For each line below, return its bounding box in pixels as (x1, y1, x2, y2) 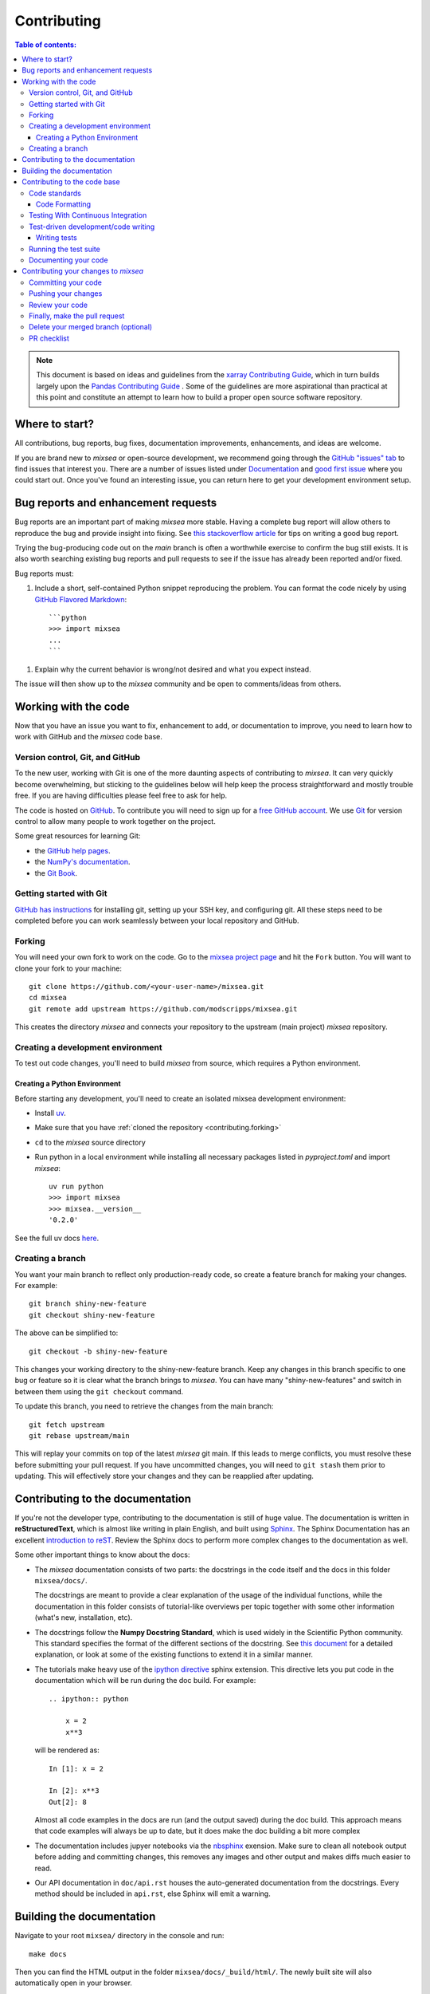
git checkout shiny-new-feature (29, 1310, 155, 1319)
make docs (29, 1949, 67, 1958)
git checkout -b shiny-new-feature (29, 1346, 168, 1356)
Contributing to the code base (21, 177, 120, 187)
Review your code (29, 300, 88, 309)
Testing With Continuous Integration (29, 211, 147, 220)
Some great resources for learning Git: (14, 831, 141, 841)
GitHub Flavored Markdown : (34, 594, 127, 604)
